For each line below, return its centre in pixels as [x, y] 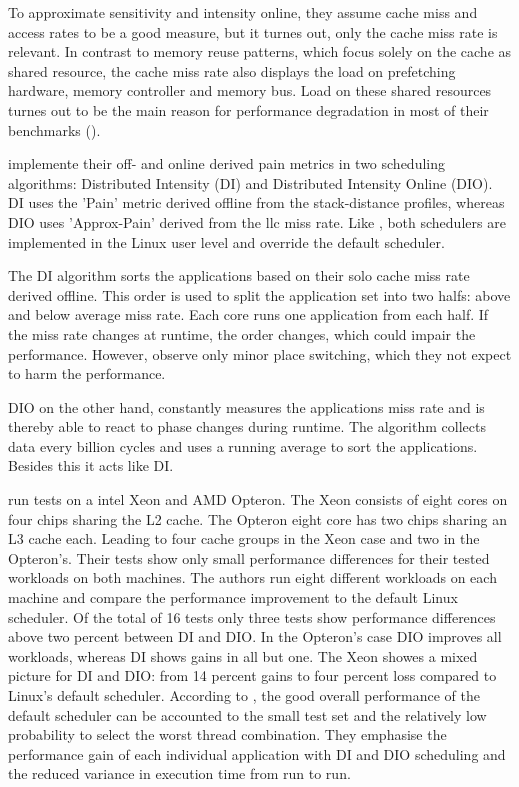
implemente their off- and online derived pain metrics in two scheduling [226, 163]
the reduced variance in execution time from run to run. [179, 773]
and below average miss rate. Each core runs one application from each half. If [248, 314]
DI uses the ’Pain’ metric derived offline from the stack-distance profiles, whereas [256, 202]
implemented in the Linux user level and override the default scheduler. [226, 241]
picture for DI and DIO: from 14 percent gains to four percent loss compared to [252, 675]
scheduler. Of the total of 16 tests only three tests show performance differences [252, 616]
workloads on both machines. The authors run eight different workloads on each [252, 577]
